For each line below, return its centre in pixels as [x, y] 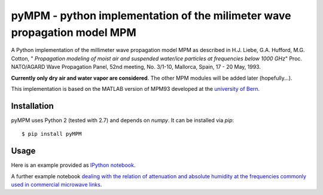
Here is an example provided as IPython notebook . [73, 165]
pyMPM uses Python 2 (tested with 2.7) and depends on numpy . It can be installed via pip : [123, 120]
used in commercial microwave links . [57, 184]
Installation [32, 106]
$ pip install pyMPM [52, 134]
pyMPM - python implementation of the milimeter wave [151, 16]
